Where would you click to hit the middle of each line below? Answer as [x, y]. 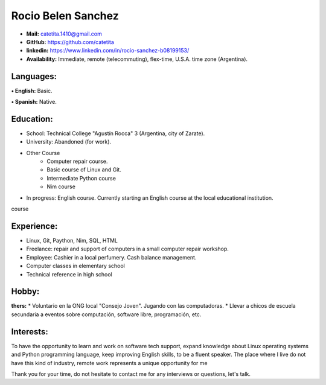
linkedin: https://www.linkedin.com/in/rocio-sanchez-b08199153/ [108, 51]
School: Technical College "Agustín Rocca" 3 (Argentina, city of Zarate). [116, 133]
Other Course [43, 153]
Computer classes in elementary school [75, 266]
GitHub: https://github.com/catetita [70, 42]
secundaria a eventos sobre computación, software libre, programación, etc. [106, 314]
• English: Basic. [32, 91]
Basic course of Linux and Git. [84, 170]
